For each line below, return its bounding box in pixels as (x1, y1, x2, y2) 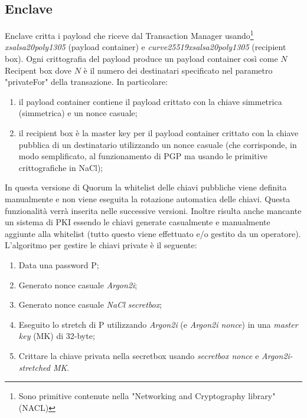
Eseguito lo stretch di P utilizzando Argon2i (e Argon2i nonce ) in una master (18, 318, 298, 330)
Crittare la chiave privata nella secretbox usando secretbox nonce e (18, 349, 259, 361)
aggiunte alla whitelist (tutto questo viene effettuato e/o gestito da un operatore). (5, 227, 301, 239)
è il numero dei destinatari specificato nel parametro (83, 64, 273, 76)
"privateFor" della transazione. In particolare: (5, 75, 168, 88)
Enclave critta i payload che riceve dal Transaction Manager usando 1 (5, 28, 254, 41)
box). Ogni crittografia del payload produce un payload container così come (5, 52, 278, 65)
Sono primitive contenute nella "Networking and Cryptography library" (18, 390, 276, 402)
